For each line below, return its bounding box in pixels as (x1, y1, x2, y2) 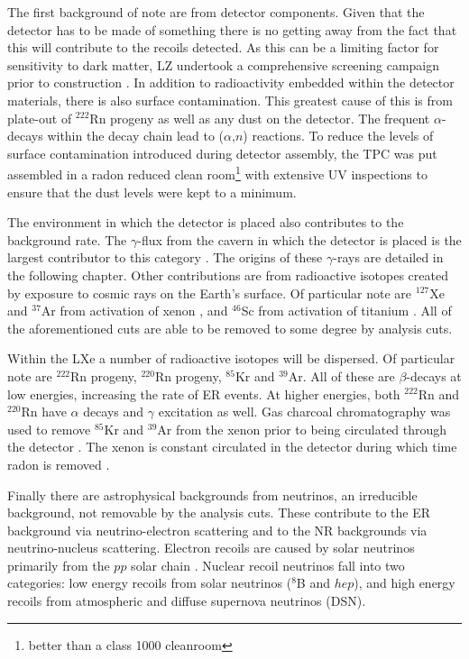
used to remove (7, 419, 91, 438)
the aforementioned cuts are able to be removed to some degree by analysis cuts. (7, 318, 453, 337)
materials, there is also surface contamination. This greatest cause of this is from (7, 90, 453, 109)
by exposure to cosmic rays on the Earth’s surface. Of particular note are (7, 283, 412, 302)
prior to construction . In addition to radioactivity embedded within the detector (7, 73, 455, 92)
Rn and (418, 384, 460, 403)
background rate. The (7, 230, 127, 249)
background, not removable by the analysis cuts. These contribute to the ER (7, 503, 431, 522)
